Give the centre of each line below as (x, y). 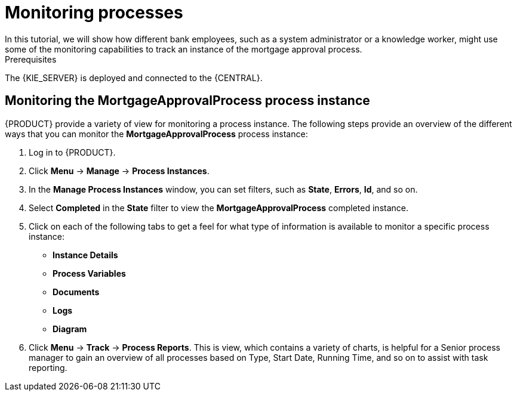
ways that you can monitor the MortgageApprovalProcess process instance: (156, 134)
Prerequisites (31, 59)
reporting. (48, 367)
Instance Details (85, 255)
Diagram (70, 329)
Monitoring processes (94, 13)
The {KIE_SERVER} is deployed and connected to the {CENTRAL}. (134, 78)
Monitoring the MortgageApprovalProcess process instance (187, 101)
